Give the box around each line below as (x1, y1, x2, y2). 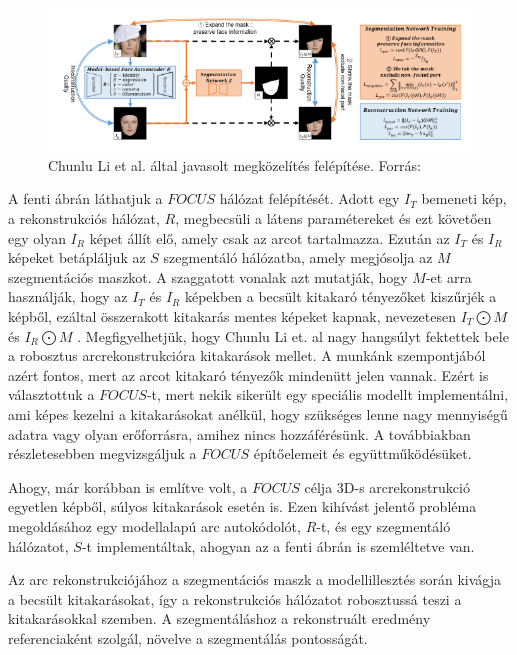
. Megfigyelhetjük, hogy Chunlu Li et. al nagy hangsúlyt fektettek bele (77, 325, 509, 346)
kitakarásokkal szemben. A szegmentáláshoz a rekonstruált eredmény (8, 608, 431, 629)
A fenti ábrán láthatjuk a (8, 188, 163, 209)
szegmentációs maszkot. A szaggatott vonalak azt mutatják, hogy (8, 266, 408, 287)
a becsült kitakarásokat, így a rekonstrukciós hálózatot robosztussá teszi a (8, 588, 462, 609)
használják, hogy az (8, 286, 128, 307)
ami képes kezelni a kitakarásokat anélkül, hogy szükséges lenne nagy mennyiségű (8, 403, 508, 424)
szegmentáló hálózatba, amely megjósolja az (163, 247, 433, 268)
